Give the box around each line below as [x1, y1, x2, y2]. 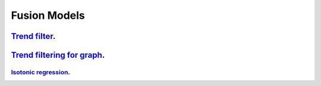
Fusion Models [11, 9, 86, 22]
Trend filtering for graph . [11, 50, 105, 60]
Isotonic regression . [11, 68, 71, 76]
